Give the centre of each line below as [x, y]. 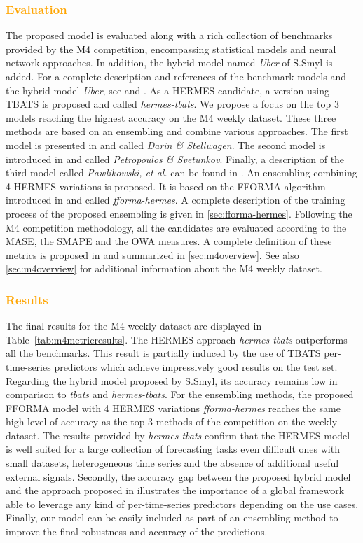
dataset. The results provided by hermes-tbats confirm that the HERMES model [178, 435]
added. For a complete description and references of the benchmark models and [176, 76]
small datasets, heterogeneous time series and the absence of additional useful [172, 463]
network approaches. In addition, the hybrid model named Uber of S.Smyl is [169, 63]
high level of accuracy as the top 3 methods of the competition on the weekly [172, 422]
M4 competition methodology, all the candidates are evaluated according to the [176, 227]
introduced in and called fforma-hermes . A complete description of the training [176, 200]
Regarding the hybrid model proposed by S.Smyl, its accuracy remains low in [172, 380]
